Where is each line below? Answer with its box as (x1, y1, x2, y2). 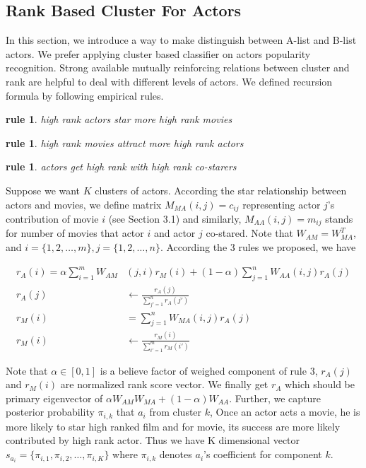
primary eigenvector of (6, 390, 103, 405)
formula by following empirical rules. (6, 88, 164, 103)
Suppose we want (6, 182, 81, 197)
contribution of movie (6, 211, 99, 226)
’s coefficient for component (203, 447, 322, 462)
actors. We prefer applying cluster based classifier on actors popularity (6, 46, 311, 61)
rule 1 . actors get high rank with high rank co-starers (6, 159, 237, 174)
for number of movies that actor (6, 226, 144, 240)
